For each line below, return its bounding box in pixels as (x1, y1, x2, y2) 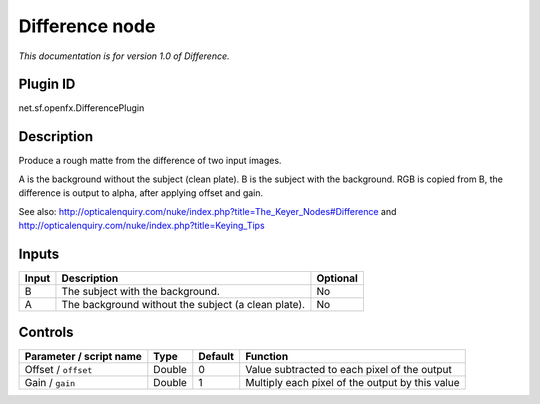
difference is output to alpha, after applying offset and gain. (18, 187, 264, 199)
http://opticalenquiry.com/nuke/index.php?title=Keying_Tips (18, 219, 265, 231)
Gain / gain (24, 376, 76, 390)
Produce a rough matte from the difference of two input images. (18, 155, 282, 167)
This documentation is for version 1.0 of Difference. (18, 50, 230, 62)
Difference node (18, 15, 156, 37)
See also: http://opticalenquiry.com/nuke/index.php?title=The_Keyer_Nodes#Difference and (18, 205, 397, 217)
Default (198, 350, 235, 364)
